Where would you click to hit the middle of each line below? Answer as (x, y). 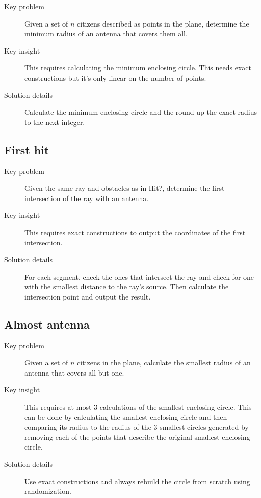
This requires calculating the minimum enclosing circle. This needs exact (138, 68)
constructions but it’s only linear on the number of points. (115, 77)
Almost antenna (47, 324)
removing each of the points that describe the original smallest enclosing (137, 437)
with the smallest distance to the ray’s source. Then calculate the (127, 287)
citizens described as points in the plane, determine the (163, 23)
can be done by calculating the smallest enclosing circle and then (126, 417)
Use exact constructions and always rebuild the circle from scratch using (137, 481)
